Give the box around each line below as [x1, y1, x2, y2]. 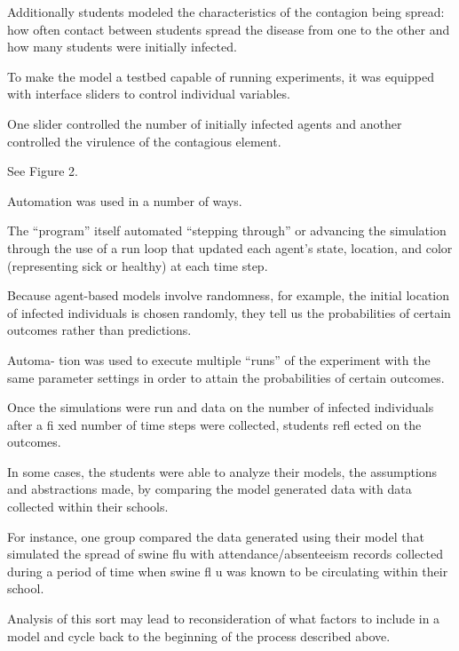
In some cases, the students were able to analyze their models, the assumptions [7, 462, 438, 480]
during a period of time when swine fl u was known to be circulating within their [7, 561, 448, 580]
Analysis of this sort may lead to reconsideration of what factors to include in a [7, 609, 440, 628]
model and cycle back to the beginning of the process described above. [7, 626, 391, 645]
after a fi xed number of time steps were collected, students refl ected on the [7, 415, 422, 433]
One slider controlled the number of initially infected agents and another [7, 114, 402, 132]
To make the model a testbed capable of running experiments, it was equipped [7, 67, 434, 85]
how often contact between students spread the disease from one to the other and [7, 20, 450, 38]
